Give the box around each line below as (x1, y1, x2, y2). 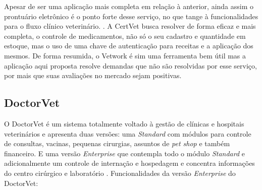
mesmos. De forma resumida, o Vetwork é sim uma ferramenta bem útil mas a (4, 50, 246, 60)
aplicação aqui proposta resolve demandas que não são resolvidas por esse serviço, (4, 60, 257, 71)
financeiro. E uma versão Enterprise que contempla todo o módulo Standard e (4, 148, 245, 158)
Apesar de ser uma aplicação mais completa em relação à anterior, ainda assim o (4, 1, 254, 11)
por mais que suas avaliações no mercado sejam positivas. (4, 70, 182, 81)
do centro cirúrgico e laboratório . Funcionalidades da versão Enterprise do (4, 167, 236, 178)
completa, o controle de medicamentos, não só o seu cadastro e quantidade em (4, 30, 246, 41)
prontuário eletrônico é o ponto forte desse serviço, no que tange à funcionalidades (4, 11, 258, 21)
